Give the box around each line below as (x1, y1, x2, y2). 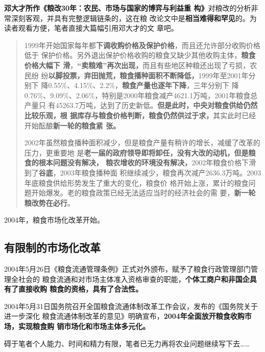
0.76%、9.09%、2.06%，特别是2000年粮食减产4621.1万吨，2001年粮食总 (24, 90, 258, 100)
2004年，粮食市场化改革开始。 (4, 214, 104, 225)
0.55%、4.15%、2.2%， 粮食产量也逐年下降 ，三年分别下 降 (48, 80, 239, 91)
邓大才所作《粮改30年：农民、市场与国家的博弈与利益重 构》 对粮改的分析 (4, 3, 251, 13)
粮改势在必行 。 (24, 197, 75, 208)
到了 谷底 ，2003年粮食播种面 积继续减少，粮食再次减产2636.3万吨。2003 (24, 167, 261, 178)
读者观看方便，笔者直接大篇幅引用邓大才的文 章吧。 (4, 23, 178, 33)
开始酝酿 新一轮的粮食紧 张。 (24, 120, 121, 130)
